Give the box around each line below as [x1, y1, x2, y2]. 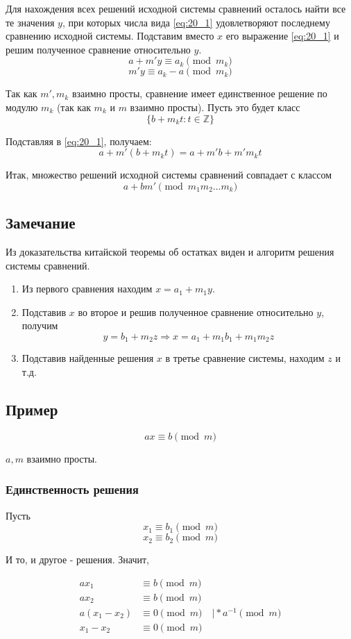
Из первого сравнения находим [22, 281, 153, 296]
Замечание [6, 212, 76, 233]
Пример [6, 398, 58, 420]
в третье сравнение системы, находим [165, 351, 325, 365]
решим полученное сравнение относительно [6, 42, 191, 56]
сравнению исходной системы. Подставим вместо [6, 28, 214, 43]
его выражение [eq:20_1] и [225, 28, 339, 43]
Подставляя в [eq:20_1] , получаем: [6, 133, 152, 148]
